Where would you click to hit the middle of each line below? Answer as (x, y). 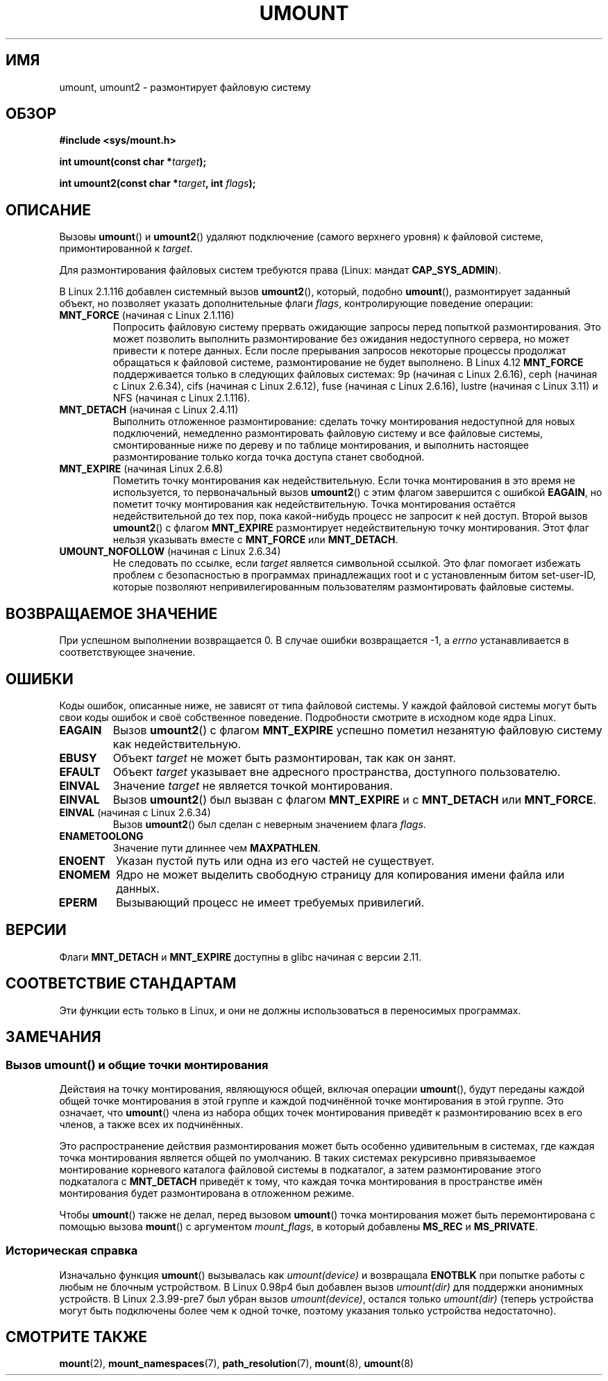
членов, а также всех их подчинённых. (151, 1124)
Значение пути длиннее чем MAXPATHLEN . (217, 847)
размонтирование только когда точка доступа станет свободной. (269, 457)
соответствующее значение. (127, 652)
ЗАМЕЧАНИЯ (53, 1037)
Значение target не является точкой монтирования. (253, 785)
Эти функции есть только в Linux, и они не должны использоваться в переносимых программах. (290, 1010)
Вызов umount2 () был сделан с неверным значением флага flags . (269, 824)
